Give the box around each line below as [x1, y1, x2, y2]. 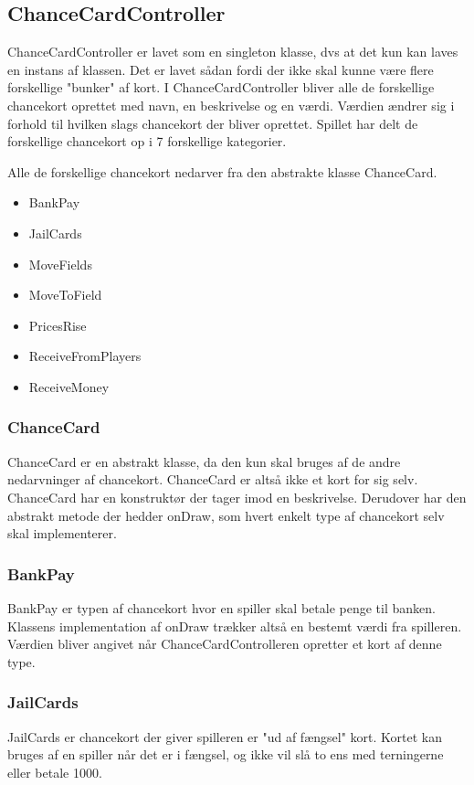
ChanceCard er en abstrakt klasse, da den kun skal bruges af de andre [7, 451, 401, 471]
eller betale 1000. [7, 762, 102, 781]
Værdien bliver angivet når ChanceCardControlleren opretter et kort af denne [7, 634, 442, 653]
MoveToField [28, 285, 102, 304]
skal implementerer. [7, 524, 117, 543]
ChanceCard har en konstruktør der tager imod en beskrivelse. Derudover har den [7, 487, 467, 506]
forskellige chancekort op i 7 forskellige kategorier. [7, 132, 287, 151]
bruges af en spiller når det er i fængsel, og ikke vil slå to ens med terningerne [7, 745, 444, 764]
